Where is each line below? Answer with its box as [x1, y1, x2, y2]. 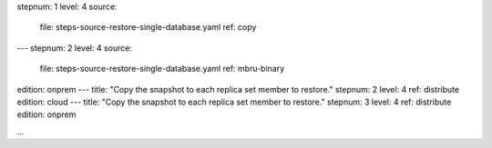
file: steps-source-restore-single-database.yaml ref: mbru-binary [39, 64, 285, 74]
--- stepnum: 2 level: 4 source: [16, 42, 132, 54]
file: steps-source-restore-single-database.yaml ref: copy [39, 22, 257, 33]
